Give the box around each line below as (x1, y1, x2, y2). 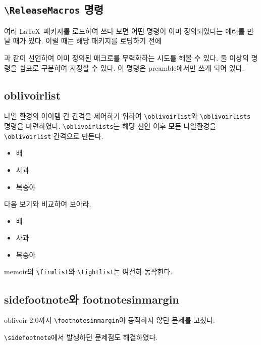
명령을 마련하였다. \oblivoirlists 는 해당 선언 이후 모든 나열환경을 (4, 121, 217, 131)
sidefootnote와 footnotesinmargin (4, 291, 179, 307)
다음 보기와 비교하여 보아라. (4, 199, 91, 209)
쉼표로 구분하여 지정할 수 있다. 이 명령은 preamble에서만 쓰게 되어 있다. (19, 62, 244, 73)
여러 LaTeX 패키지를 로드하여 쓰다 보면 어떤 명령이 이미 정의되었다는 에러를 (4, 25, 245, 36)
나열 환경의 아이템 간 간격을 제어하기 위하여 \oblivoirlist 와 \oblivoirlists (4, 111, 251, 121)
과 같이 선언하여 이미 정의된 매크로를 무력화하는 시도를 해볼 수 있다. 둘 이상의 (4, 52, 249, 63)
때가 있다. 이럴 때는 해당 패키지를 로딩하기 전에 (13, 35, 162, 46)
